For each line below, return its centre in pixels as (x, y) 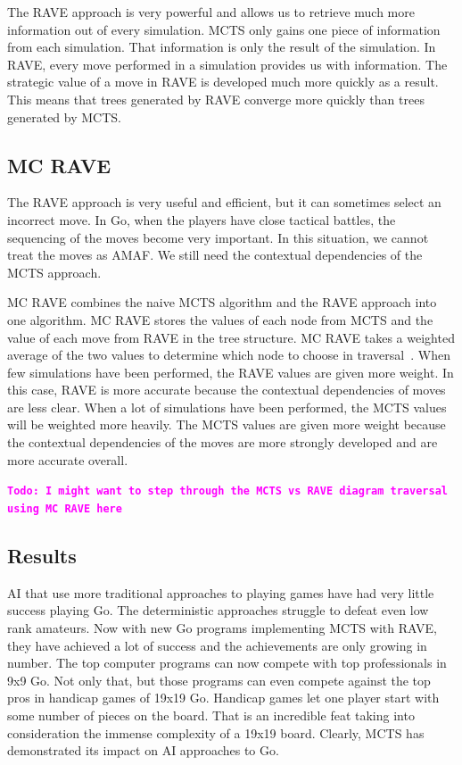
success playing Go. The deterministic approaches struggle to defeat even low (218, 610)
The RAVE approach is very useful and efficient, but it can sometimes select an (224, 202)
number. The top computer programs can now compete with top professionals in (227, 663)
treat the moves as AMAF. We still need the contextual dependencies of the (215, 255)
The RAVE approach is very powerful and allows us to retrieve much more (211, 12)
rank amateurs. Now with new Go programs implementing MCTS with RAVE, (222, 627)
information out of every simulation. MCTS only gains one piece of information (224, 29)
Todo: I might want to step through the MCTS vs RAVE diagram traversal (227, 491)
